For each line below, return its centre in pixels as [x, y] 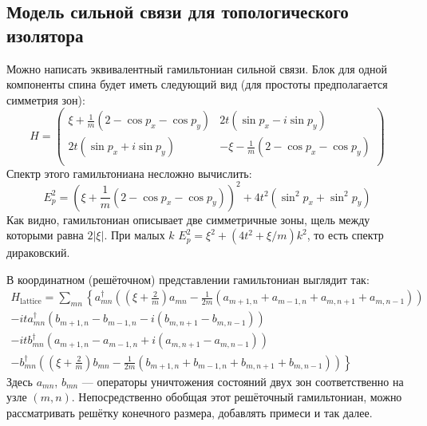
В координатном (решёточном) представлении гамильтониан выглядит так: [188, 279]
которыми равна [45, 235]
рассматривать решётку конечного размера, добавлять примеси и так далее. [190, 412]
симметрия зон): [46, 99]
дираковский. [38, 252]
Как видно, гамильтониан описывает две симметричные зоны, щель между [188, 219]
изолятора [45, 35]
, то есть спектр [345, 235]
